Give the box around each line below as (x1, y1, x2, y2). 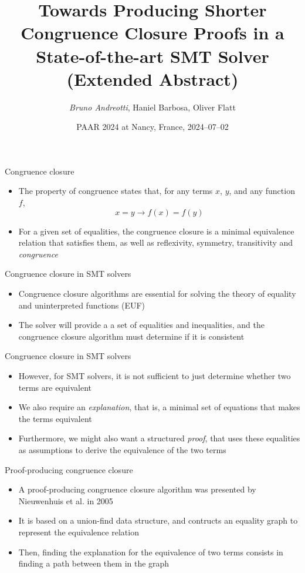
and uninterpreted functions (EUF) (18, 299, 145, 311)
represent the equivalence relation (18, 525, 139, 538)
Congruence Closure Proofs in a (21, 21, 284, 45)
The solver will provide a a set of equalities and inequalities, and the (18, 319, 265, 331)
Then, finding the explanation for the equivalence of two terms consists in (18, 545, 283, 558)
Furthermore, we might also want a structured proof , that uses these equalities (18, 432, 300, 444)
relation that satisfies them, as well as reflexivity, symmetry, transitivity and (18, 236, 293, 249)
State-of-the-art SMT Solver (36, 43, 269, 68)
